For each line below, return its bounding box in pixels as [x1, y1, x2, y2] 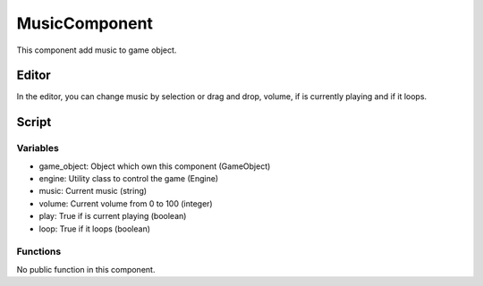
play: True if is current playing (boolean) [38, 211, 187, 222]
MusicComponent [16, 13, 154, 33]
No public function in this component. [16, 264, 156, 274]
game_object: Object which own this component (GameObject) [38, 161, 271, 172]
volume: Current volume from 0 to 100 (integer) [38, 198, 214, 209]
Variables [16, 142, 60, 155]
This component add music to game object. [16, 45, 177, 55]
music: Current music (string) [38, 186, 148, 197]
